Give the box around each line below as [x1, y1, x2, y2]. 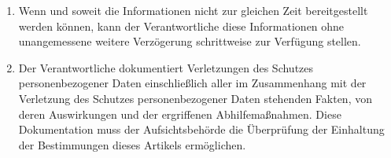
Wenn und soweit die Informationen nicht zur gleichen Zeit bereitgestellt [18, 2, 368, 18]
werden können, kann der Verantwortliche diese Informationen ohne [18, 17, 345, 34]
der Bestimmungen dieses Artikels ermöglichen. [18, 136, 246, 152]
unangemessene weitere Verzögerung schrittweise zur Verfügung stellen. [18, 33, 361, 50]
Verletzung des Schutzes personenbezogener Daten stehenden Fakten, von [18, 90, 372, 106]
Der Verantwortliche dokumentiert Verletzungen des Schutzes [18, 59, 314, 75]
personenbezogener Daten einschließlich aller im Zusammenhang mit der [18, 75, 367, 91]
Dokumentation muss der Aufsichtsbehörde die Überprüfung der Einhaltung [18, 121, 385, 138]
